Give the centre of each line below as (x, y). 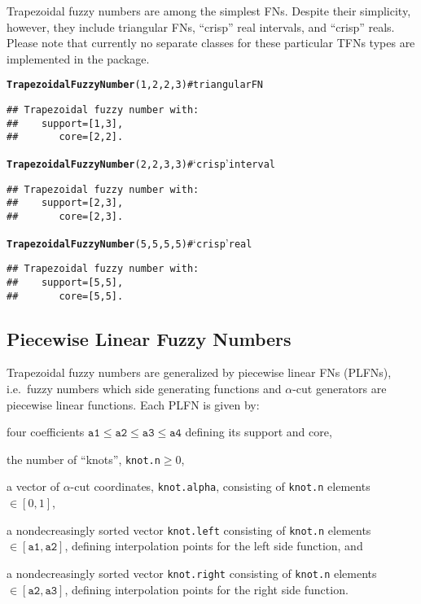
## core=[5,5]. (65, 296)
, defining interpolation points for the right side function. (206, 589)
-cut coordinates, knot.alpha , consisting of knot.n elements (220, 486)
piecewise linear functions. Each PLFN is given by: (133, 404)
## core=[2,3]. (65, 216)
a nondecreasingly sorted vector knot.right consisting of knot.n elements (192, 573)
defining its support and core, (259, 432)
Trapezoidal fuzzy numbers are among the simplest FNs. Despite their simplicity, (209, 11)
